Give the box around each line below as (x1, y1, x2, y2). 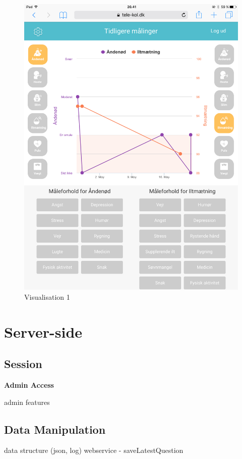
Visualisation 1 (24, 291, 70, 302)
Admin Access (4, 380, 54, 390)
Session (4, 356, 42, 372)
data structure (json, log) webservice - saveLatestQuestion (4, 445, 184, 455)
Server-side (4, 321, 83, 342)
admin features (4, 396, 50, 407)
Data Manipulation (4, 421, 106, 437)
